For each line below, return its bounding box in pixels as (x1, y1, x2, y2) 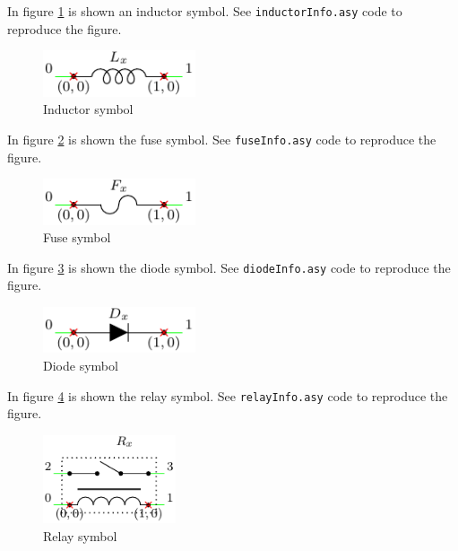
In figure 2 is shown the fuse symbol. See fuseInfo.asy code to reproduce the (7, 129, 436, 148)
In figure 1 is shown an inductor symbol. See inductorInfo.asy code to (7, 2, 402, 20)
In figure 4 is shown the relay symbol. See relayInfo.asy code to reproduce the (7, 386, 448, 405)
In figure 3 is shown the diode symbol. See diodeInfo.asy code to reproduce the (7, 258, 451, 276)
